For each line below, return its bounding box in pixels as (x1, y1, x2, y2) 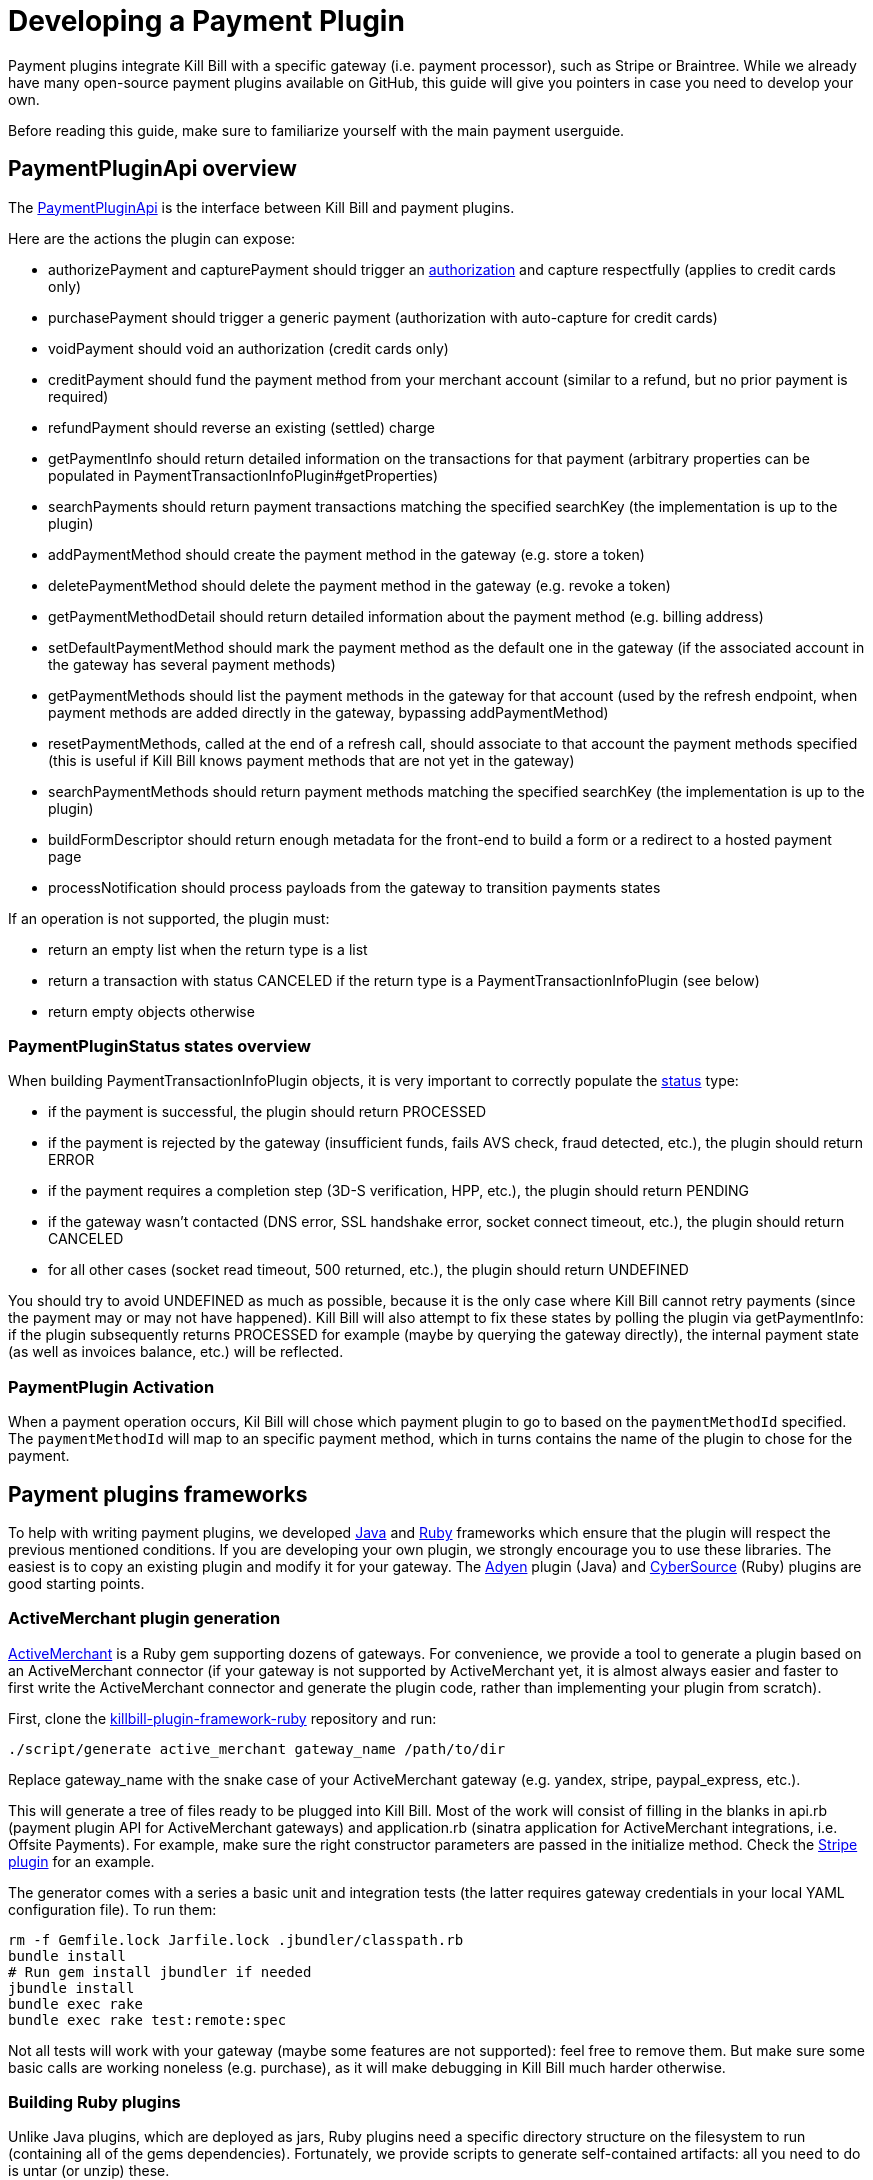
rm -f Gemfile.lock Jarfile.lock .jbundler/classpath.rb (8, 1931, 464, 1948)
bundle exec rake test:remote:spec (8, 2011, 287, 2028)
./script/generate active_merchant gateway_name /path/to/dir (8, 1740, 506, 1757)
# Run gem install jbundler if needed (8, 1963, 312, 1980)
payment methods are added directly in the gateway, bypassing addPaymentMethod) (48, 703, 609, 721)
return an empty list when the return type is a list (48, 940, 368, 958)
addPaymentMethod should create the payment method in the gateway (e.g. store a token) (48, 545, 645, 563)
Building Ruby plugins (8, 2092, 181, 2113)
